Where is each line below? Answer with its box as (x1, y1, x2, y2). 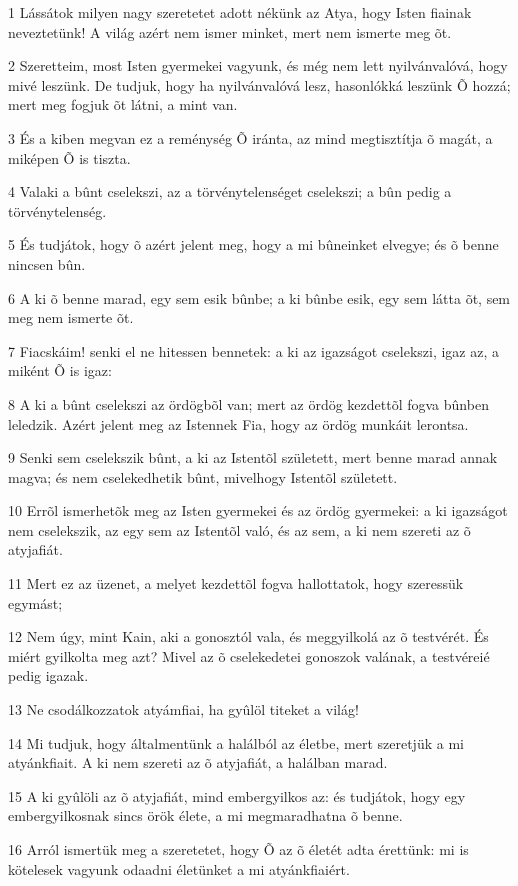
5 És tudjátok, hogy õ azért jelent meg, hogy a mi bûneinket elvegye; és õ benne (8, 234, 499, 255)
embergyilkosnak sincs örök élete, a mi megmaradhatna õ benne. (8, 805, 403, 826)
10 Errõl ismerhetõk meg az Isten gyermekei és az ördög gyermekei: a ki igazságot (8, 500, 508, 521)
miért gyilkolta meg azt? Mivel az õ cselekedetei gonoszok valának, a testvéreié (8, 645, 490, 666)
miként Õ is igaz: (8, 360, 112, 381)
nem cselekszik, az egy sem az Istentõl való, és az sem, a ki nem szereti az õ (8, 519, 471, 540)
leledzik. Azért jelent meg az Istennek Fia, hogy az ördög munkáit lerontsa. (8, 413, 469, 434)
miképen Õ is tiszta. (8, 147, 131, 168)
